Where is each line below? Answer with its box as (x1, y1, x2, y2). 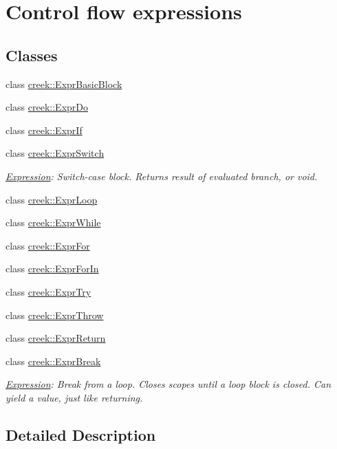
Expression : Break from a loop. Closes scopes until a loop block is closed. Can (6, 377, 331, 391)
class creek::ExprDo (6, 100, 89, 114)
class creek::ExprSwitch (6, 146, 105, 160)
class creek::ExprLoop (6, 192, 98, 206)
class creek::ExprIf (6, 122, 83, 137)
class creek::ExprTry (6, 284, 91, 298)
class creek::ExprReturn (6, 331, 106, 345)
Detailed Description (6, 424, 156, 445)
